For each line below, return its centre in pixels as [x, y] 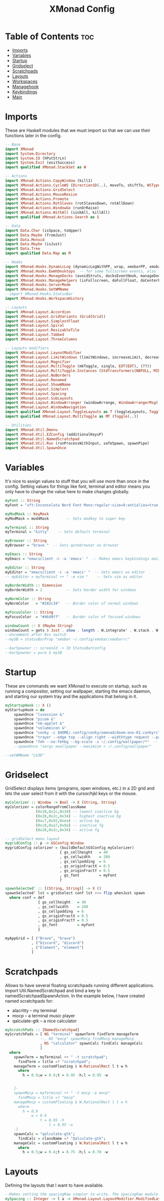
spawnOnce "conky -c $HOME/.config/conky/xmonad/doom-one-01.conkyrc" [87, 733]
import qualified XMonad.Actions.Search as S [52, 217]
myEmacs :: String [24, 554]
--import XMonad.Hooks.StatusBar [39, 294]
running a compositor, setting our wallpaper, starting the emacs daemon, [78, 691]
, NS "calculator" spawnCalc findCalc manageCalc [91, 1044]
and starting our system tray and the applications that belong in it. [71, 696]
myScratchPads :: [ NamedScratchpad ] [42, 1030]
